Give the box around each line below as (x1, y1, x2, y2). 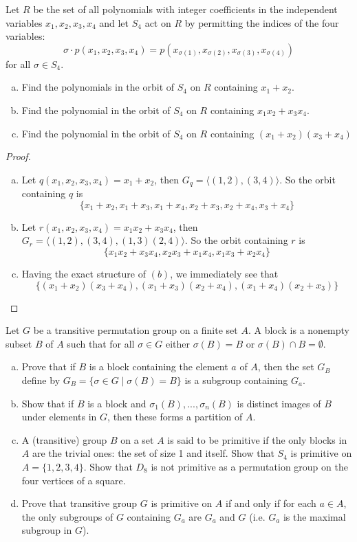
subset (6, 336, 32, 350)
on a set (120, 432, 154, 447)
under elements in (21, 409, 97, 424)
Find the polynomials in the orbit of (21, 80, 175, 94)
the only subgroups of (21, 509, 113, 523)
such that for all (67, 336, 135, 350)
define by (21, 372, 61, 387)
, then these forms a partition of (107, 409, 243, 424)
